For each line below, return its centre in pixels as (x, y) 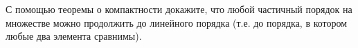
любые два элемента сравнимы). (74, 36)
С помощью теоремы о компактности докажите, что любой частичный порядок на (179, 9)
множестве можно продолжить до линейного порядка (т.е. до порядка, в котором (177, 22)
